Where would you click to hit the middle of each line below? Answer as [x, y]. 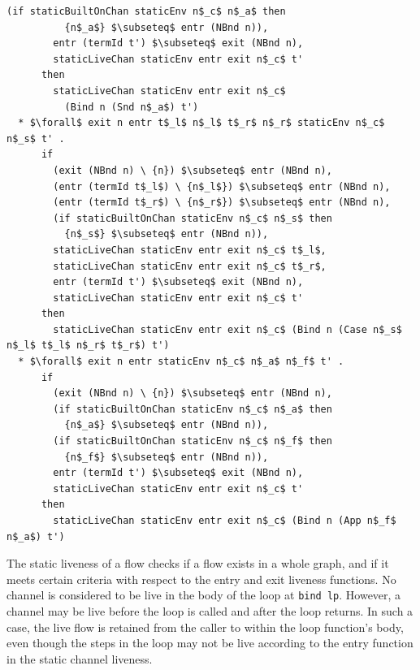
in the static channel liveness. [80, 658]
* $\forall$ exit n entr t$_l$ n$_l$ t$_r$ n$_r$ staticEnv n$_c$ [201, 123]
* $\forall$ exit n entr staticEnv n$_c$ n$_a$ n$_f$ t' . [181, 362]
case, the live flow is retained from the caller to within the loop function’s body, [205, 627]
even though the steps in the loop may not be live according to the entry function [210, 643]
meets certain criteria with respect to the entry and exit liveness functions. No [201, 579]
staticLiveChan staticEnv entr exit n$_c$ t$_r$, [190, 266]
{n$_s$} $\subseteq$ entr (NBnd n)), [167, 234]
